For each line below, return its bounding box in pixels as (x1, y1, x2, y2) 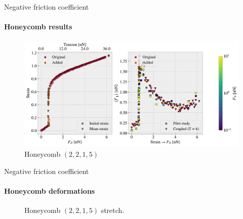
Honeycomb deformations (4, 185, 95, 196)
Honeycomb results (4, 21, 72, 32)
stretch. (101, 205, 125, 215)
